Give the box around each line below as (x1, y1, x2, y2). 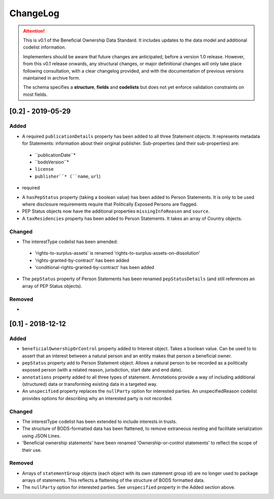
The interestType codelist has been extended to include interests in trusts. (22, 419, 177, 424)
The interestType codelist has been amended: (22, 239, 118, 245)
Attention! (23, 28, 45, 34)
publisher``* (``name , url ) (35, 173, 101, 179)
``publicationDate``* (35, 152, 76, 158)
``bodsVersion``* (35, 159, 70, 165)
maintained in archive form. (23, 75, 81, 81)
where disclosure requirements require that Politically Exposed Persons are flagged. (22, 201, 198, 207)
